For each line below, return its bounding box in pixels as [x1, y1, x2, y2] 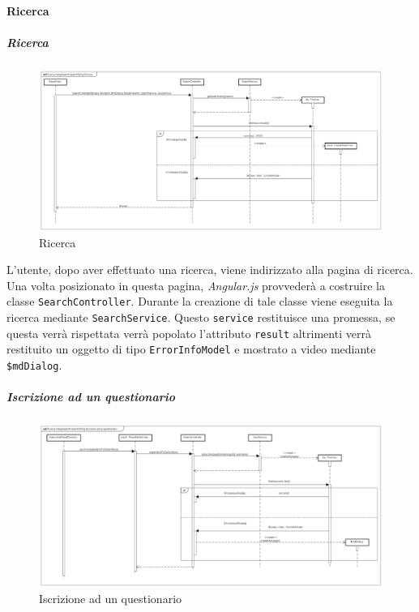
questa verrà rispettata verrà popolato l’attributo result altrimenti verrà [6, 324, 371, 341]
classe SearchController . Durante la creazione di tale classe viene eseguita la [6, 293, 393, 310]
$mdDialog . [6, 356, 62, 373]
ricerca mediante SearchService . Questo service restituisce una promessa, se [6, 308, 395, 325]
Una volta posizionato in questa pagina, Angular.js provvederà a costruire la [6, 276, 385, 293]
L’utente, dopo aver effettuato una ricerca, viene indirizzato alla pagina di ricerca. [6, 261, 413, 278]
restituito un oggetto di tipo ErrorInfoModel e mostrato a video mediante [6, 340, 376, 357]
